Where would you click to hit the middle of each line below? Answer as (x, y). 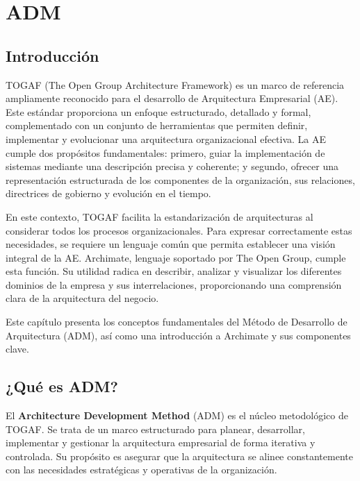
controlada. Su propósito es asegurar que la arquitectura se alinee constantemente (179, 456)
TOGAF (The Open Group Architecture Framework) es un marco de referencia (175, 84)
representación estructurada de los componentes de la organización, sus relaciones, (180, 179)
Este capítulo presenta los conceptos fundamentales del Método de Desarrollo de (177, 322)
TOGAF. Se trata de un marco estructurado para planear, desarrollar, (155, 429)
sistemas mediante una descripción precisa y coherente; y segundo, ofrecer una (172, 166)
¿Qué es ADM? (62, 386)
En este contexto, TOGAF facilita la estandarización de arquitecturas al (159, 216)
